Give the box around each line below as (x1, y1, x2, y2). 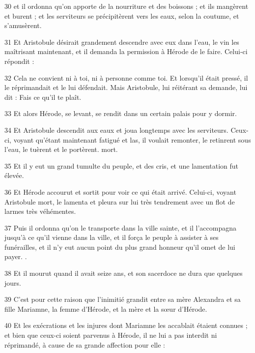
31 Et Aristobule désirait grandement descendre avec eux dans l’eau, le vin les (4, 36, 239, 47)
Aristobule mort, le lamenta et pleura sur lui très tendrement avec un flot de (4, 196, 235, 206)
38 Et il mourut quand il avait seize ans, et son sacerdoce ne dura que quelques (4, 268, 243, 278)
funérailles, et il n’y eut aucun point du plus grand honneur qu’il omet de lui (4, 241, 235, 252)
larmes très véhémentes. (4, 206, 76, 216)
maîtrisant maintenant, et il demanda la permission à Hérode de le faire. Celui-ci (4, 46, 248, 57)
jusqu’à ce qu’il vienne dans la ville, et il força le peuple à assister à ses (4, 232, 219, 242)
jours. (4, 277, 21, 288)
